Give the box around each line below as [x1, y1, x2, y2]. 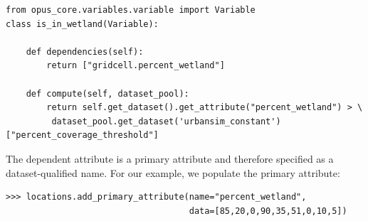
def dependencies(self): [26, 46, 144, 57]
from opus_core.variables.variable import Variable [6, 5, 256, 15]
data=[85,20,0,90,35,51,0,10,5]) [189, 205, 347, 216]
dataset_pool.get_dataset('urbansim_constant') [51, 116, 281, 126]
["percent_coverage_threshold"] [6, 130, 159, 141]
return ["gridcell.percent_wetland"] [46, 60, 225, 71]
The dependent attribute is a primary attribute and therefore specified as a [6, 151, 334, 166]
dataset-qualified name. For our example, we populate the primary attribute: [6, 165, 340, 180]
